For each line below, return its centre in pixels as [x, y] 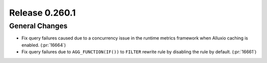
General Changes [38, 26]
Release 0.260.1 [43, 13]
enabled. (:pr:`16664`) [44, 45]
